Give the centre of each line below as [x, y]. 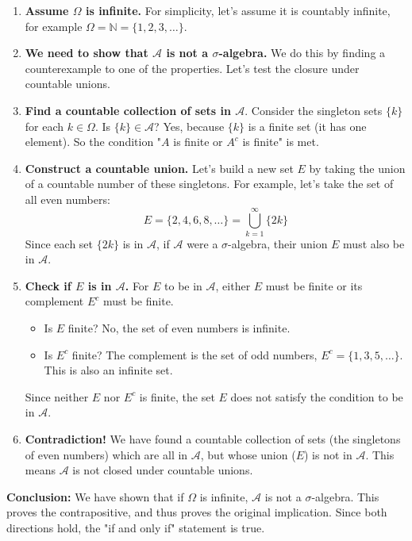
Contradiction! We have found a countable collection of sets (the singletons [213, 439]
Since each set [59, 243]
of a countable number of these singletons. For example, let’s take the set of [209, 184]
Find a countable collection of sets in [128, 110]
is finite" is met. [281, 142]
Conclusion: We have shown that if [95, 496]
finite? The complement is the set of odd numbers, [194, 354]
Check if [48, 285]
